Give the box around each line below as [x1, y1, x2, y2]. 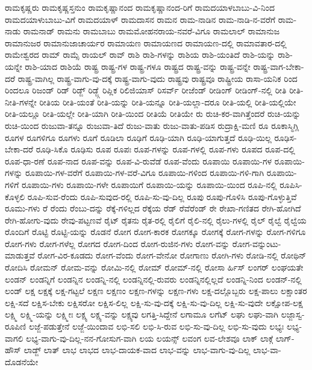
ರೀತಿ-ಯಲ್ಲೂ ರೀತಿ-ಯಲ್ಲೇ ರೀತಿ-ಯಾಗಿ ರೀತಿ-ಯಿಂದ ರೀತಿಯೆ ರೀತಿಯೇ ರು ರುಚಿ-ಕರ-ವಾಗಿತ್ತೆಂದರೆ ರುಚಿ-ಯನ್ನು [5, 107, 301, 120]
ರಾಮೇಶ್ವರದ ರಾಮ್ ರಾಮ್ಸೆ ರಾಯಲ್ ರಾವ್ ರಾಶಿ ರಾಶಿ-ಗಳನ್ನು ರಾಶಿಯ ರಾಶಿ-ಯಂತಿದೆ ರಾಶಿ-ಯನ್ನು [5, 48, 275, 61]
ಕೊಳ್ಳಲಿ [5, 190, 25, 202]
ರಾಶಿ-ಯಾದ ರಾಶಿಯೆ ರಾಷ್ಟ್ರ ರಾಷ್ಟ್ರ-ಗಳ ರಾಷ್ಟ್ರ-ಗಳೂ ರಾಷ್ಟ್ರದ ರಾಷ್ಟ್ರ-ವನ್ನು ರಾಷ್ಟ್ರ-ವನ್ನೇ [25, 60, 251, 72]
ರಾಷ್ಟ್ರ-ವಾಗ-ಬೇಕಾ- [253, 60, 304, 72]
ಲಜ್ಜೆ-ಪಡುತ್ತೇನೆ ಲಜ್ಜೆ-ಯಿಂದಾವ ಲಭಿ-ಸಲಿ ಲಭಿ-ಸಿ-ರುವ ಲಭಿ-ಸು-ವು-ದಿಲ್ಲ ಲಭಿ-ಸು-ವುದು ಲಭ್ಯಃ [28, 320, 284, 333]
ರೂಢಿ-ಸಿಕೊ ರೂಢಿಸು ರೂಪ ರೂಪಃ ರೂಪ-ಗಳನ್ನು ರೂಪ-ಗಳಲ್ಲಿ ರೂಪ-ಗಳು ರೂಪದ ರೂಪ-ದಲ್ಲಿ [36, 143, 295, 155]
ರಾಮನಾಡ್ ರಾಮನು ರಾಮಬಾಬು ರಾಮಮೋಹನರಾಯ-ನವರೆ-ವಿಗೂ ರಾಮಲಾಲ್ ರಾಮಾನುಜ [23, 25, 280, 37]
